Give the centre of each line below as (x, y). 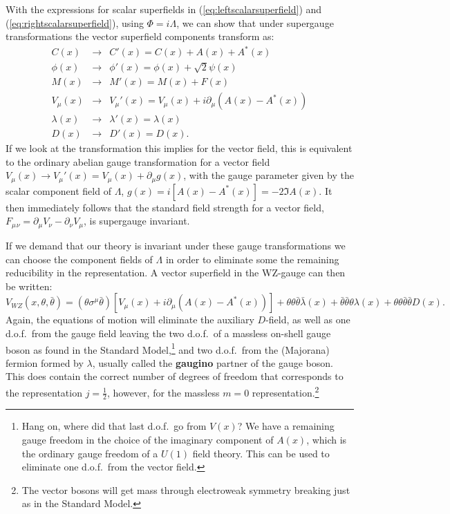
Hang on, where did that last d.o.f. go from (114, 426)
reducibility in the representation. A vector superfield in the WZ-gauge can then (176, 273)
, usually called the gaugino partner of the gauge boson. (213, 362)
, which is (327, 440)
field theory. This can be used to (261, 453)
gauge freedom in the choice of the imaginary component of (148, 440)
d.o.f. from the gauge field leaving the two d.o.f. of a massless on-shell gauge (168, 333)
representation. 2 (285, 391)
